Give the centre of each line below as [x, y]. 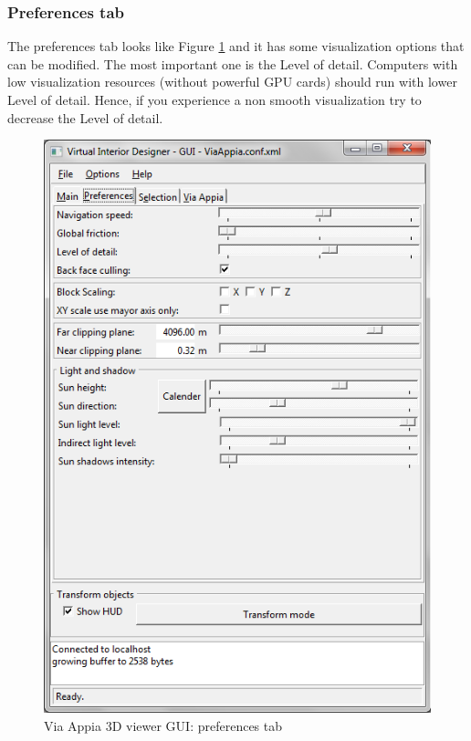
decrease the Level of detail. [85, 117]
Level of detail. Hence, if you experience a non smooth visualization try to [215, 99]
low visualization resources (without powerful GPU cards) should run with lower [232, 82]
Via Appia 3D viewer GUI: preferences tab [163, 725]
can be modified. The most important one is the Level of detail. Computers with [233, 63]
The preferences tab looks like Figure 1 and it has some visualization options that [236, 46]
